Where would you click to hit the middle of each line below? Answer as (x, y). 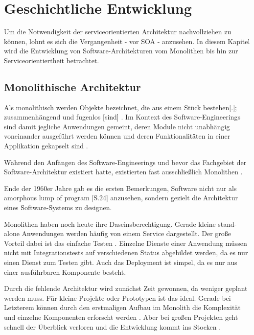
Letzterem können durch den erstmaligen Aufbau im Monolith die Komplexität (122, 307)
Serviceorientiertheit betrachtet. (52, 60)
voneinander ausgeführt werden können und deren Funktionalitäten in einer (117, 136)
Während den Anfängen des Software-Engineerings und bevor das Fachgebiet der (125, 162)
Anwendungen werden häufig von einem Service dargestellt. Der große (127, 233)
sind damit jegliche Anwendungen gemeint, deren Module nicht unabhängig (117, 126)
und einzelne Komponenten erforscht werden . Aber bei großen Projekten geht (121, 317)
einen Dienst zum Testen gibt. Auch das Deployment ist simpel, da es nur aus (121, 262)
